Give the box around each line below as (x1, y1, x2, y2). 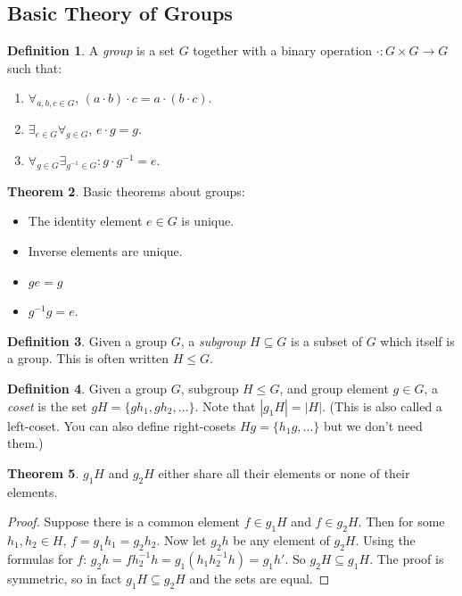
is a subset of (291, 331, 362, 350)
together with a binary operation (193, 41, 373, 60)
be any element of (233, 530, 330, 549)
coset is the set (7, 396, 87, 415)
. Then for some (358, 512, 445, 531)
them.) (7, 434, 44, 452)
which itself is (380, 331, 455, 350)
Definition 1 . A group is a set (7, 41, 175, 60)
